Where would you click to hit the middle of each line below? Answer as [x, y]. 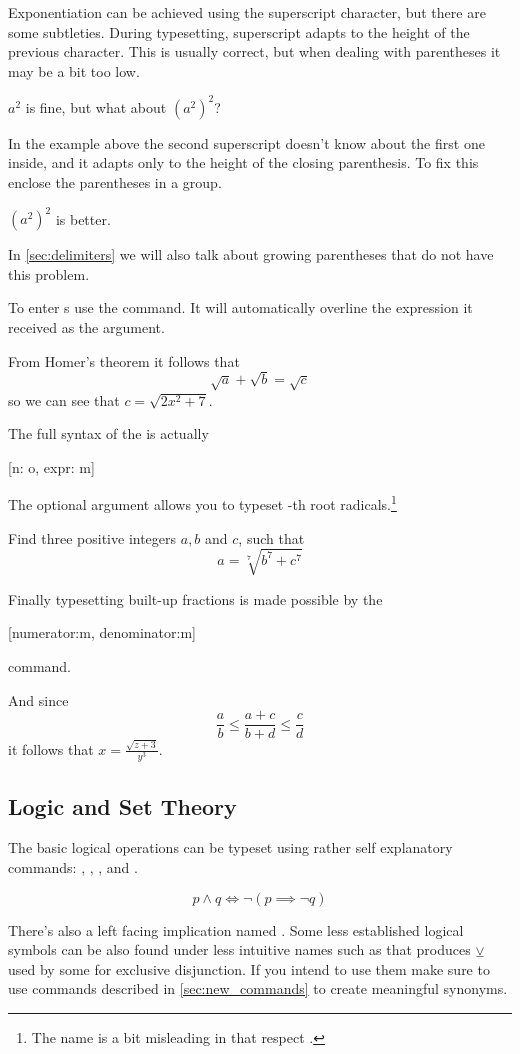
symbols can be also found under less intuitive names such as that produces [239, 949]
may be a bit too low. [74, 70]
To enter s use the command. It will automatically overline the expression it [240, 307]
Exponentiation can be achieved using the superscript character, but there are [247, 12]
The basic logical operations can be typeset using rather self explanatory [230, 847]
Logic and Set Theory [122, 805]
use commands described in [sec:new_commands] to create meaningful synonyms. [258, 988]
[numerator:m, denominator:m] [102, 632]
